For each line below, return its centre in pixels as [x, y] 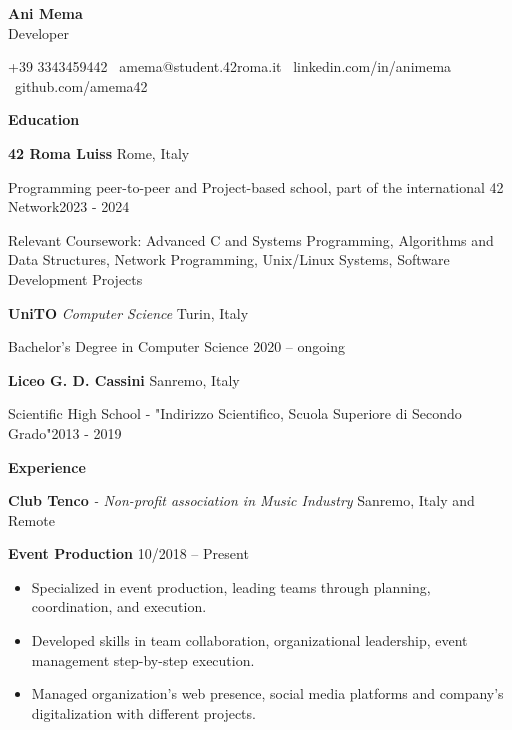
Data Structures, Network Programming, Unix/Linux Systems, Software [229, 259]
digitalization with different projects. [143, 712]
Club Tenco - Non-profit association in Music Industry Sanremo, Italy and [241, 500]
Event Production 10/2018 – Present [128, 553]
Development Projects [75, 278]
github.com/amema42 [81, 85]
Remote [31, 519]
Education [44, 119]
